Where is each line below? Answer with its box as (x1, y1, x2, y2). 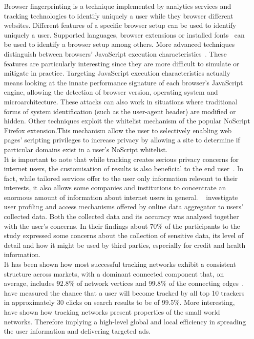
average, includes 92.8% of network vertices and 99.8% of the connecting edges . (4, 278, 244, 288)
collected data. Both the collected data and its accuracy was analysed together (4, 211, 239, 221)
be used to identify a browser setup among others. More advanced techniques (4, 39, 235, 49)
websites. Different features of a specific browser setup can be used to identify (4, 20, 236, 30)
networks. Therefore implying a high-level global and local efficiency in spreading (4, 316, 246, 326)
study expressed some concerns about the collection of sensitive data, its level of (4, 230, 244, 240)
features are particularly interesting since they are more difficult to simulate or (4, 58, 239, 68)
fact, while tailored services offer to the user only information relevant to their (4, 173, 238, 183)
